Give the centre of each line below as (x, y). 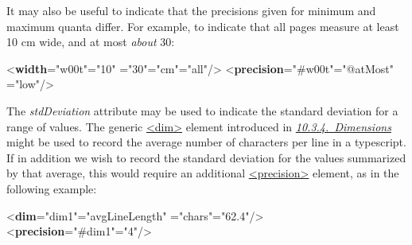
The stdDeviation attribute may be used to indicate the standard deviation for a (202, 110)
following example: (52, 188)
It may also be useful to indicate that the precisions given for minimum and (191, 10)
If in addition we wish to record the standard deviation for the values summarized (206, 157)
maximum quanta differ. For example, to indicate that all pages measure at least (203, 26)
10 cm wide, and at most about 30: (91, 42)
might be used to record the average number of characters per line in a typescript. (206, 142)
